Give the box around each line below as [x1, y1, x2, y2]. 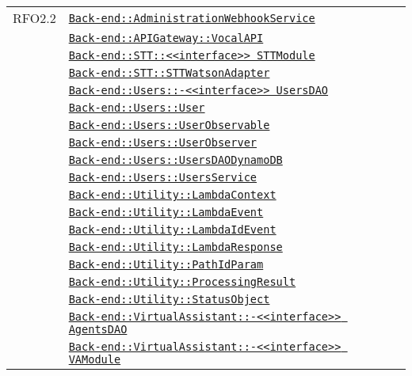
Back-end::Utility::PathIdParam [68, 258, 264, 271]
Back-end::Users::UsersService [68, 171, 257, 184]
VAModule [68, 353, 121, 366]
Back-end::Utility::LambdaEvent [68, 206, 264, 218]
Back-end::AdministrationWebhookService [68, 11, 315, 25]
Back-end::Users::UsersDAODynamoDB [68, 154, 283, 166]
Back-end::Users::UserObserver [68, 136, 257, 149]
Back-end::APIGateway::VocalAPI [68, 32, 264, 44]
